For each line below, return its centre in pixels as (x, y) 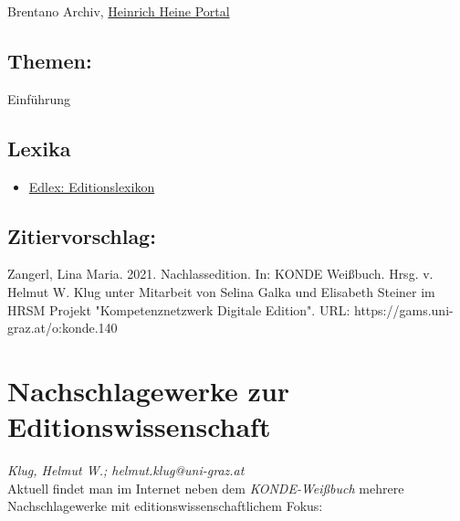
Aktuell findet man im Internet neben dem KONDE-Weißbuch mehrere (206, 488)
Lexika (39, 148)
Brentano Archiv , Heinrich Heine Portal (119, 11)
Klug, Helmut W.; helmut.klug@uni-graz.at (126, 470)
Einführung (39, 98)
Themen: (50, 60)
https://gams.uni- (404, 309)
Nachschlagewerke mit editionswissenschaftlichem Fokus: (165, 506)
